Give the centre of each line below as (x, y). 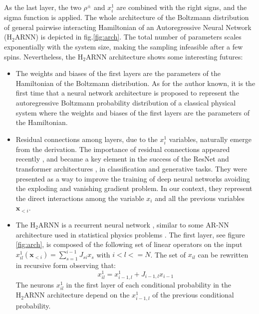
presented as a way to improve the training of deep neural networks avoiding (133, 178)
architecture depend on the (88, 295)
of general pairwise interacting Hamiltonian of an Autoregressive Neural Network (128, 27)
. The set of (168, 254)
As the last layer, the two (43, 7)
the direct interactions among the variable (80, 198)
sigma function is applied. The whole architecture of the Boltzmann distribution (127, 17)
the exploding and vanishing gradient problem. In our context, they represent (134, 188)
